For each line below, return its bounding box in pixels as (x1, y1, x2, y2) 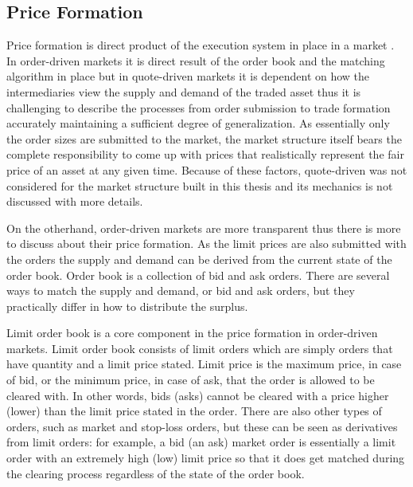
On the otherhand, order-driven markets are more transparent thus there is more (6, 219, 401, 236)
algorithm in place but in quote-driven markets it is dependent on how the (6, 68, 370, 84)
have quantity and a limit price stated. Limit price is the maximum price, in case (6, 355, 402, 372)
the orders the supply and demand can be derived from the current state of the (6, 250, 392, 267)
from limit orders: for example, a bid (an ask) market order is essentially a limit (6, 434, 396, 450)
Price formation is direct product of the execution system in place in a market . (6, 37, 395, 53)
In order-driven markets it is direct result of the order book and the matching (6, 52, 385, 69)
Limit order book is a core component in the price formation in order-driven (6, 324, 378, 341)
